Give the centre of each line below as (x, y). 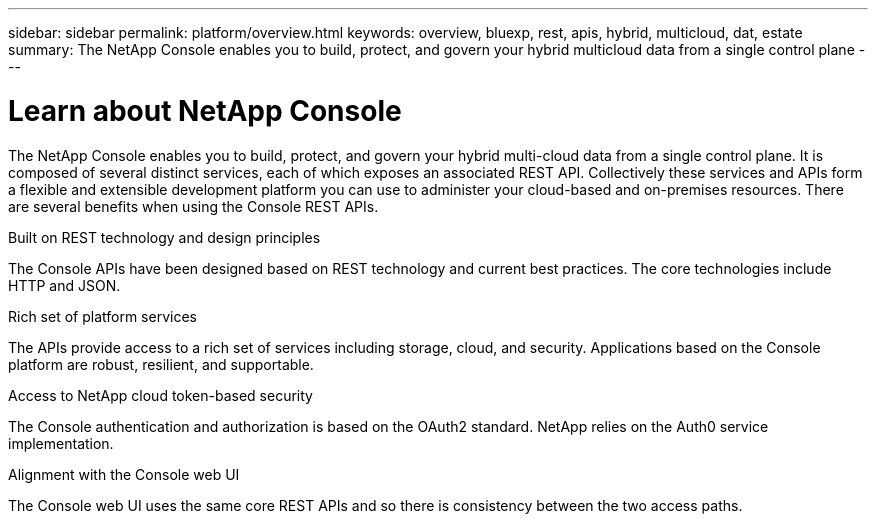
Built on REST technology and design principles (164, 237)
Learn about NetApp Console (205, 110)
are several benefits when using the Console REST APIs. (193, 206)
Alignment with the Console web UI (124, 474)
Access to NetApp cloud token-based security (160, 395)
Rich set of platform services (102, 316)
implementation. (61, 443)
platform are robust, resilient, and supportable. (161, 364)
